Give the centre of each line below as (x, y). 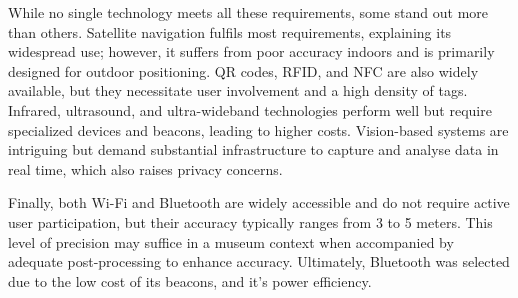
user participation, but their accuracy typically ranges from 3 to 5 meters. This (250, 221)
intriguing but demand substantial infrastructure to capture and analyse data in (253, 149)
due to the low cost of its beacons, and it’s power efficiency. (190, 280)
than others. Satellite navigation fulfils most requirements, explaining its (230, 31)
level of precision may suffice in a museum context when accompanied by (231, 241)
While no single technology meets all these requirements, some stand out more (248, 12)
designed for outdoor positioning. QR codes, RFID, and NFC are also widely (243, 70)
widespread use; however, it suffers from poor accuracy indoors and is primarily (251, 51)
